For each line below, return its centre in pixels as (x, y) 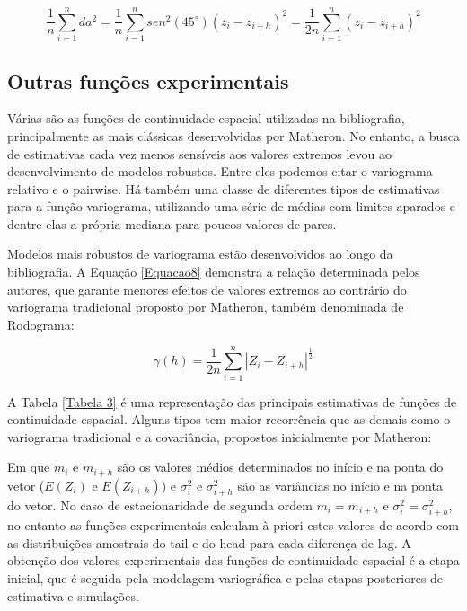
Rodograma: (41, 324)
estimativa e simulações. (73, 595)
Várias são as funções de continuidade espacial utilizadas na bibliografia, (206, 118)
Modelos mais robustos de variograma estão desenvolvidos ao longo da (200, 254)
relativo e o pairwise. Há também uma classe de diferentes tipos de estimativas (224, 188)
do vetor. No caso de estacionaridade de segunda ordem (160, 505)
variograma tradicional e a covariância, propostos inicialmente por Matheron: (220, 436)
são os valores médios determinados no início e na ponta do (280, 467)
